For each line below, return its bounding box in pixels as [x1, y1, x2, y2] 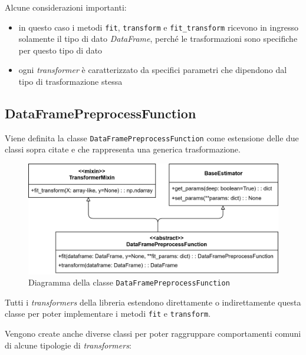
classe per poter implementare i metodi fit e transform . [5, 307, 211, 320]
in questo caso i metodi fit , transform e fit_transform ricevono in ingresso [18, 21, 298, 33]
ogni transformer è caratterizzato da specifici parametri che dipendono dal [18, 64, 287, 76]
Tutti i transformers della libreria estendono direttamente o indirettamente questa [5, 296, 301, 308]
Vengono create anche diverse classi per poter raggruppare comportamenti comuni [5, 327, 301, 340]
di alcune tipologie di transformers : [5, 339, 131, 351]
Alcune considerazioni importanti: [5, 1, 127, 13]
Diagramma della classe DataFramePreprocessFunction [28, 276, 230, 288]
